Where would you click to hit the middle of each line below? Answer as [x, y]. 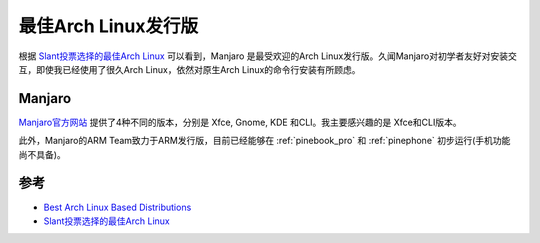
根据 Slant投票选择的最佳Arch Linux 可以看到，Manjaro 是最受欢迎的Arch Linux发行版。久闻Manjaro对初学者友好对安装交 [267, 56]
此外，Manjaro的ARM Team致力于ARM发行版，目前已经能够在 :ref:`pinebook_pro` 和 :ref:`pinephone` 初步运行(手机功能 [264, 141]
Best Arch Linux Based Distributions [117, 207]
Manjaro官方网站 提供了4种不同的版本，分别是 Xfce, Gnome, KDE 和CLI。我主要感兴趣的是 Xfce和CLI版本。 [240, 122]
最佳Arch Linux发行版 [108, 26]
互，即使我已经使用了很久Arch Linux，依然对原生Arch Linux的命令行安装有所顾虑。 [189, 69]
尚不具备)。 [42, 154]
